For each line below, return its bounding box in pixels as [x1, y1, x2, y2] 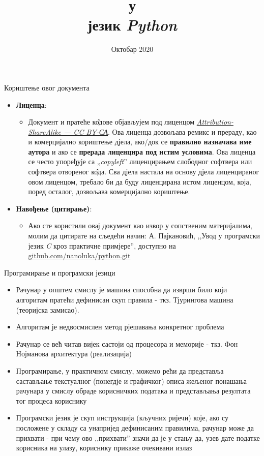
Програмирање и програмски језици [4, 267, 115, 278]
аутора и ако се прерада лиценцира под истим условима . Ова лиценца [28, 146, 256, 157]
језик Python [87, 14, 177, 36]
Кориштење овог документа [4, 82, 90, 93]
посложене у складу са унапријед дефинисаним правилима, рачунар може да [16, 422, 254, 433]
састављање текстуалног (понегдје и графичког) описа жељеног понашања [16, 375, 247, 386]
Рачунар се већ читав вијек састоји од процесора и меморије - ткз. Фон [16, 338, 238, 349]
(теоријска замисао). [16, 304, 79, 315]
